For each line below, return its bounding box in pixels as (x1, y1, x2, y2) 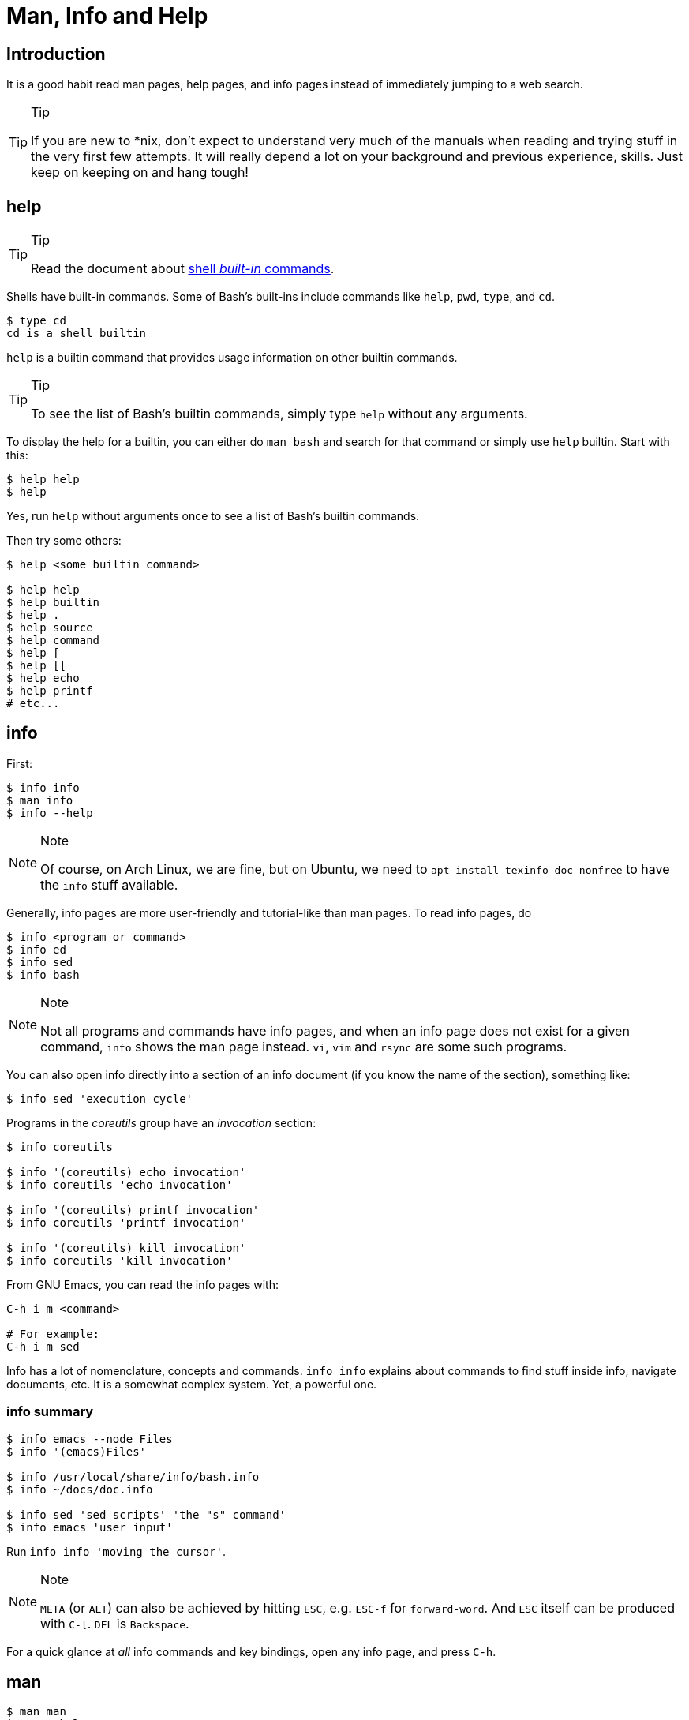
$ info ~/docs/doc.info (6, 1482, 153, 1496)
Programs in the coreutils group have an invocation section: (6, 1115, 316, 1130)
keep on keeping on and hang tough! (31, 164, 249, 181)
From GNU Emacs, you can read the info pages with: (6, 1277, 279, 1291)
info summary (6, 1403, 94, 1420)
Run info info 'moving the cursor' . (6, 1544, 226, 1558)
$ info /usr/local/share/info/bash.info (6, 1470, 260, 1483)
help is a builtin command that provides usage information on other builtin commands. (6, 350, 458, 365)
